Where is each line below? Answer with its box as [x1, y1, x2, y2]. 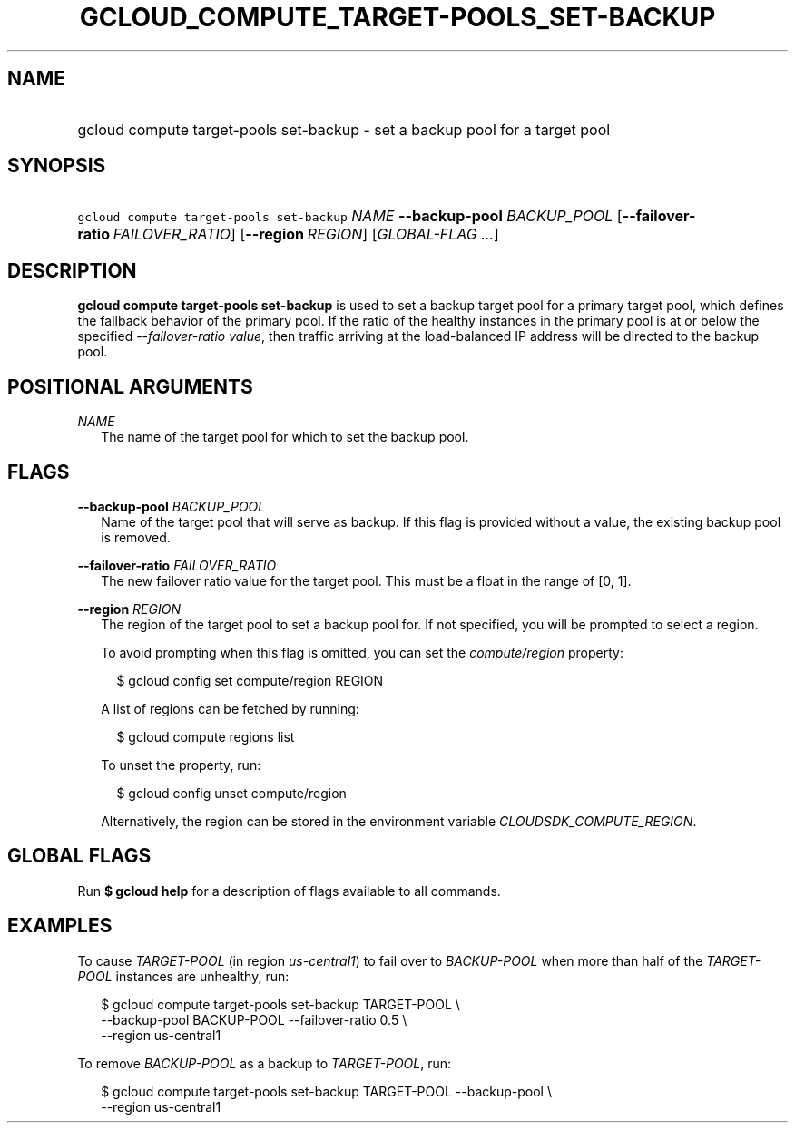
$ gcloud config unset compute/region [116, 784, 347, 801]
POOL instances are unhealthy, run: [77, 968, 290, 984]
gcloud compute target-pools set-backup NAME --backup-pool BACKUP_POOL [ [77, 207, 623, 226]
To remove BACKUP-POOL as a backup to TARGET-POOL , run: [77, 1055, 452, 1071]
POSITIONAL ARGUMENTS [7, 375, 253, 398]
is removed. [101, 529, 171, 545]
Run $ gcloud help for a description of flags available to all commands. [77, 882, 501, 899]
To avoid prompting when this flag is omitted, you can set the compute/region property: [101, 644, 623, 660]
